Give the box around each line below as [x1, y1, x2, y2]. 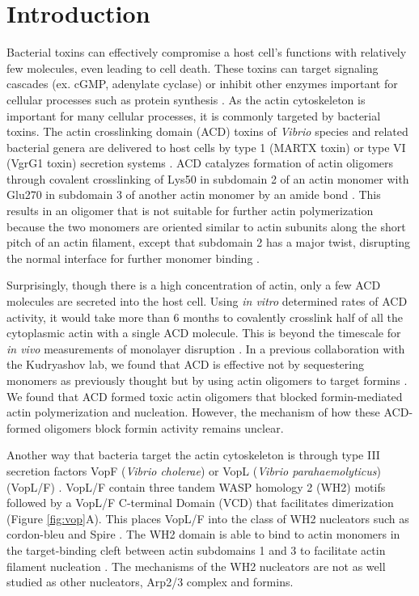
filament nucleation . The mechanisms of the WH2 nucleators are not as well [6, 557, 386, 574]
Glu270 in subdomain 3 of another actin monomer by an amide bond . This [6, 186, 381, 203]
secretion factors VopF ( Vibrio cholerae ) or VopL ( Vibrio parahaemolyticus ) [6, 462, 381, 479]
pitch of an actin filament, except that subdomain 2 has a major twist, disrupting [6, 234, 410, 251]
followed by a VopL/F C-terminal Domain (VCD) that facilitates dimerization [6, 494, 394, 511]
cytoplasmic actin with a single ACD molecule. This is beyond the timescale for [6, 324, 401, 341]
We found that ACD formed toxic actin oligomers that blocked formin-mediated [6, 387, 403, 404]
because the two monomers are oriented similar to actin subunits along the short [6, 218, 406, 235]
